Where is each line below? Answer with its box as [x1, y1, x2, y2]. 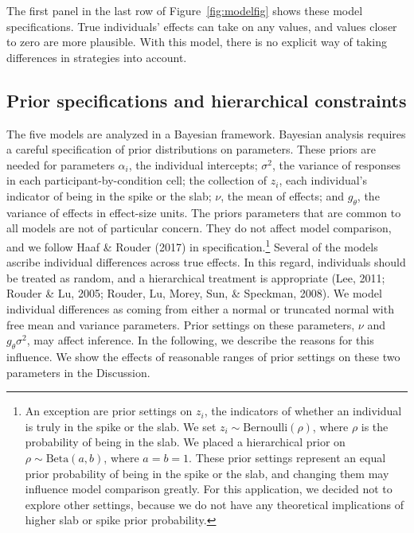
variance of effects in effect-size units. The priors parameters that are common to [6, 204, 401, 220]
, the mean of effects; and [221, 187, 345, 204]
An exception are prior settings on [25, 403, 193, 419]
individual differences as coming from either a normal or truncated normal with [6, 300, 394, 317]
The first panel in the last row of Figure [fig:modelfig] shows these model [6, 2, 363, 18]
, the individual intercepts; [128, 156, 258, 173]
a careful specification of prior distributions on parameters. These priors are [6, 141, 377, 158]
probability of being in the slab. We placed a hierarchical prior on [25, 434, 346, 450]
